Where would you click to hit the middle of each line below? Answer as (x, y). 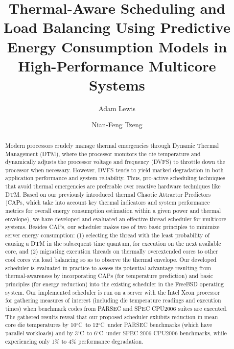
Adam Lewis (117, 108)
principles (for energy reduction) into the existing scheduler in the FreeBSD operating (114, 284)
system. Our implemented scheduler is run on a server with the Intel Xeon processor (113, 292)
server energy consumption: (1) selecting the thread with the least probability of (107, 235)
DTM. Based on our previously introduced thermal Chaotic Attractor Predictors (108, 194)
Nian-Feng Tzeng (117, 125)
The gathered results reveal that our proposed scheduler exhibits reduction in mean (112, 316)
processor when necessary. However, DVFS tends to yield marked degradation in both (114, 170)
